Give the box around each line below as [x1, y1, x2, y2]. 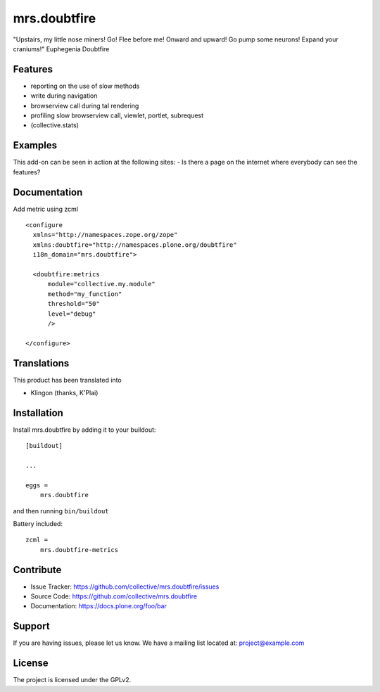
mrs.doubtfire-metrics [39, 546, 119, 553]
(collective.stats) [30, 121, 79, 129]
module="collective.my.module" [47, 280, 156, 288]
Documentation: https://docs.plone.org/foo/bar [30, 602, 167, 610]
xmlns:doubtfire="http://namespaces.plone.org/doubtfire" [32, 241, 237, 249]
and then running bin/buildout [13, 506, 109, 515]
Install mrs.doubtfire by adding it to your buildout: [13, 425, 156, 434]
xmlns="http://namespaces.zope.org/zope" [32, 231, 178, 239]
